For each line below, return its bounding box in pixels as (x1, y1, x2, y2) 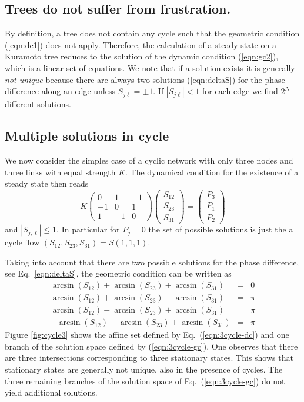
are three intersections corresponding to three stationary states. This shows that (5, 351, 293, 364)
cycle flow (5, 236, 40, 248)
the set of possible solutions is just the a (148, 223, 293, 235)
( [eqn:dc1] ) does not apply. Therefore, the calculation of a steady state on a (5, 38, 276, 51)
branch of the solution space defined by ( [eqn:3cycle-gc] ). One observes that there (5, 340, 298, 352)
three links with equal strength (5, 165, 116, 178)
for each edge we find (202, 85, 278, 97)
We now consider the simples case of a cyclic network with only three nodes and (5, 154, 293, 166)
